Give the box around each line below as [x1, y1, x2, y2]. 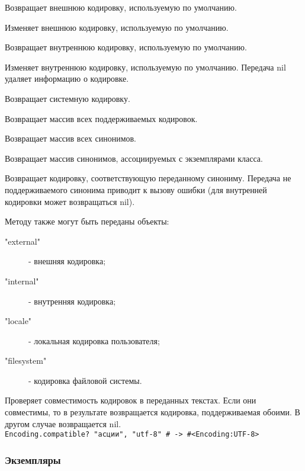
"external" [5, 235, 40, 247]
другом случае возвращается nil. [5, 417, 121, 430]
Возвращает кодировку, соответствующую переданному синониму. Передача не [5, 172, 291, 184]
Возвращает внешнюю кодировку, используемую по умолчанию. [5, 1, 237, 13]
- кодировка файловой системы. [28, 374, 142, 386]
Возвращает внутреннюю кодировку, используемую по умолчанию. [5, 41, 247, 53]
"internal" [5, 274, 39, 287]
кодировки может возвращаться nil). [5, 195, 135, 207]
